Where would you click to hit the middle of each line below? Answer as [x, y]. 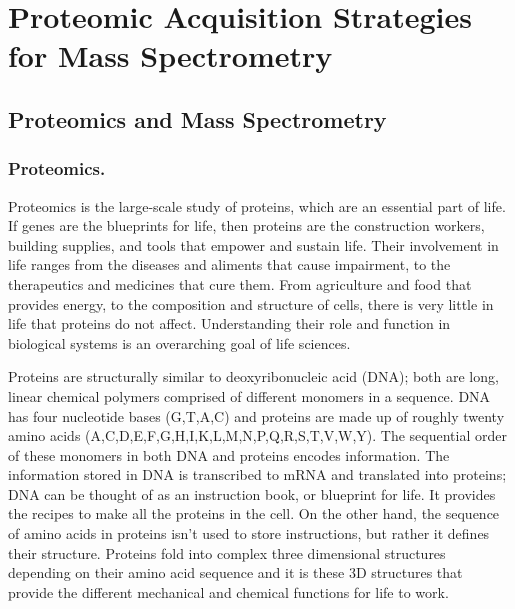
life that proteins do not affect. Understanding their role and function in [229, 323]
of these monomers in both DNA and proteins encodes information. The [229, 454]
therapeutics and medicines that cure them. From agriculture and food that [240, 283]
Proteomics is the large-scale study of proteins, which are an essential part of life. [257, 205]
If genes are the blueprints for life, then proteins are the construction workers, [246, 225]
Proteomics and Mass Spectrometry [197, 118]
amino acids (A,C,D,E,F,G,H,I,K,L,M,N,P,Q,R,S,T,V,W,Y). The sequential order [257, 435]
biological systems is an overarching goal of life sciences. [179, 342]
